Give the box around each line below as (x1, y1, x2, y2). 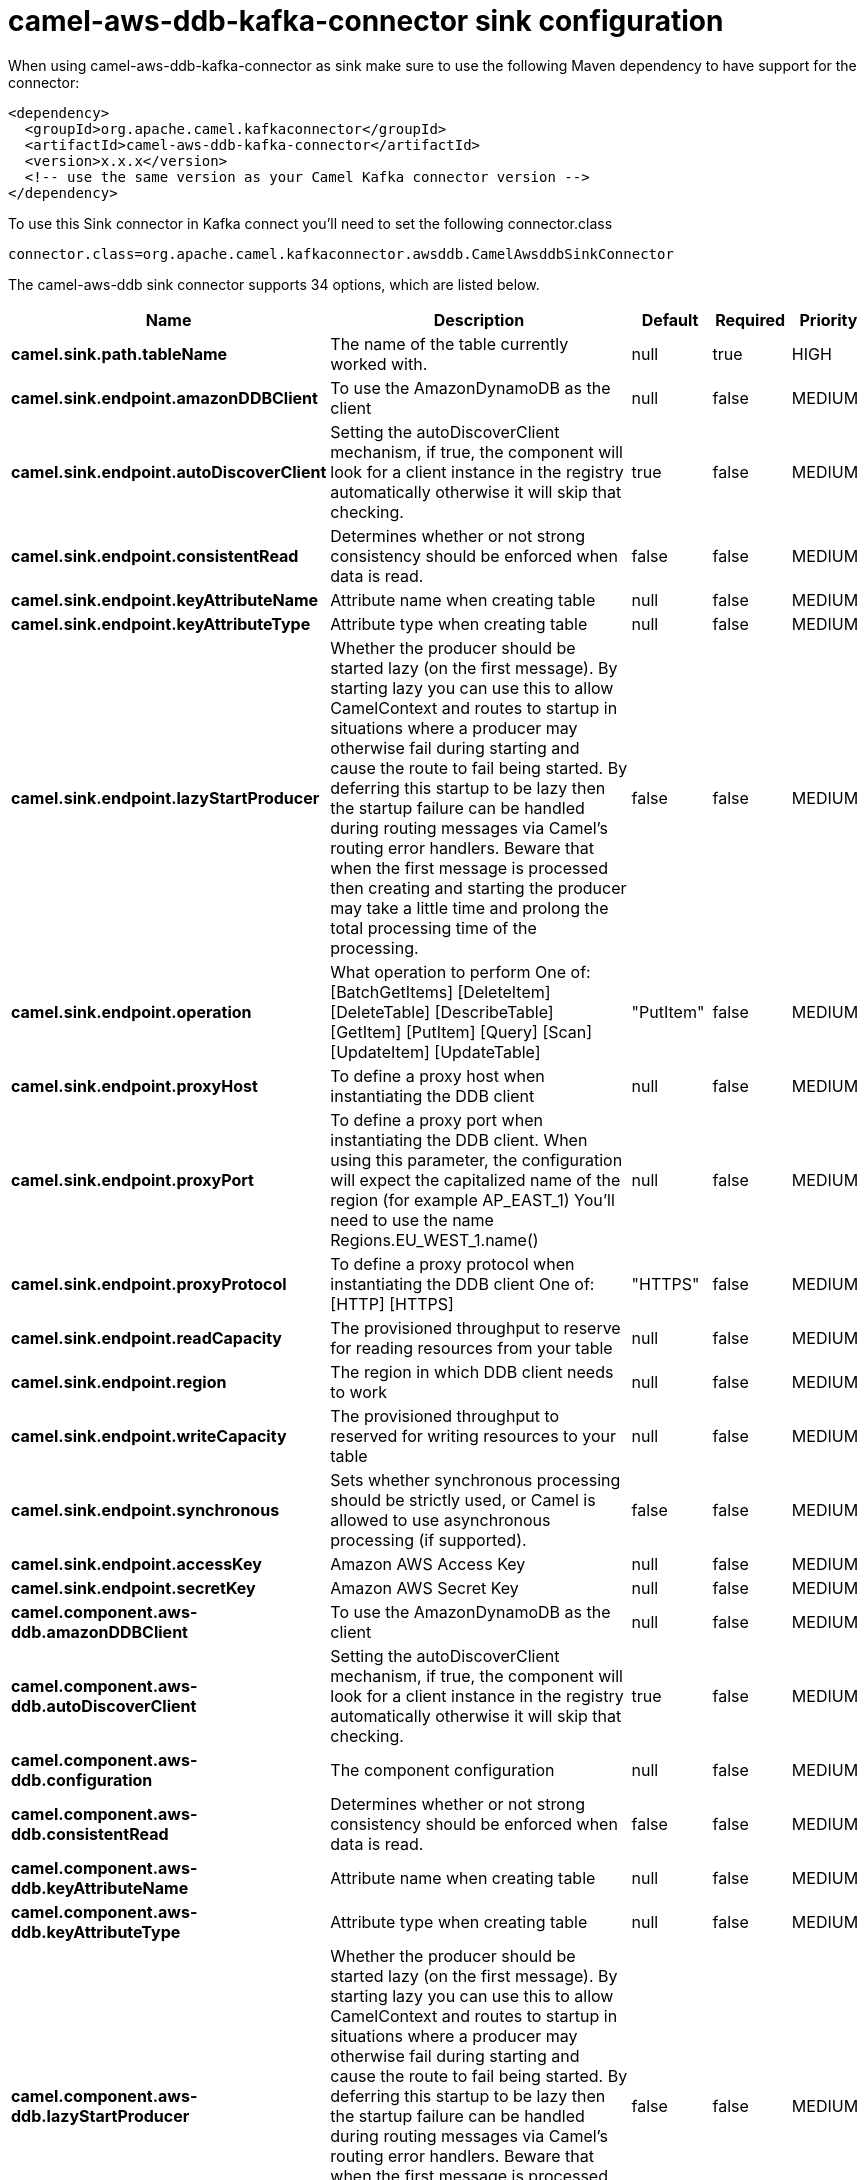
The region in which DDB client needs (330, 1361, 614, 1382)
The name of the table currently (330, 333, 569, 354)
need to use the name (330, 1209, 494, 1230)
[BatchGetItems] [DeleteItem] (330, 981, 551, 1002)
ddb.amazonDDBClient (11, 1621, 188, 1642)
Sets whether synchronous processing (330, 1469, 621, 1490)
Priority (799, 309, 858, 330)
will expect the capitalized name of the (330, 1169, 621, 1190)
